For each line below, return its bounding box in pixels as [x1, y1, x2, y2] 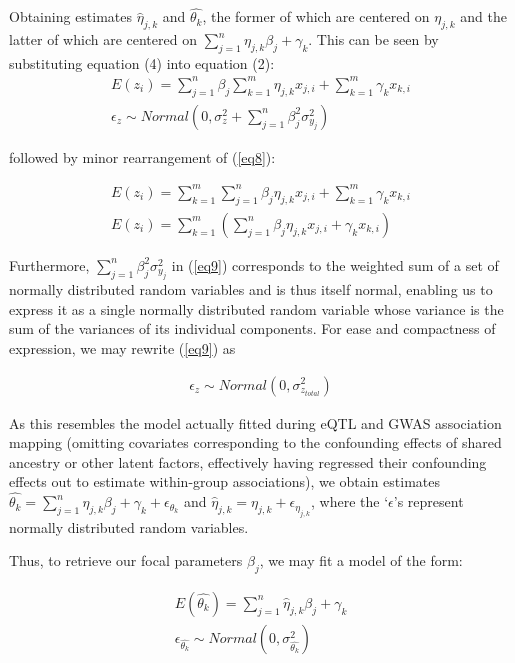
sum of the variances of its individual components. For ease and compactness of [9, 318, 496, 339]
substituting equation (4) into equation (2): [9, 52, 275, 73]
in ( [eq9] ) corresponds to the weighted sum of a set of [171, 254, 499, 275]
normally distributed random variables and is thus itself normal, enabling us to [9, 279, 493, 300]
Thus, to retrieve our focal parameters [9, 550, 243, 571]
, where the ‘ [311, 491, 389, 512]
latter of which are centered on [9, 29, 197, 50]
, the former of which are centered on [202, 6, 430, 27]
